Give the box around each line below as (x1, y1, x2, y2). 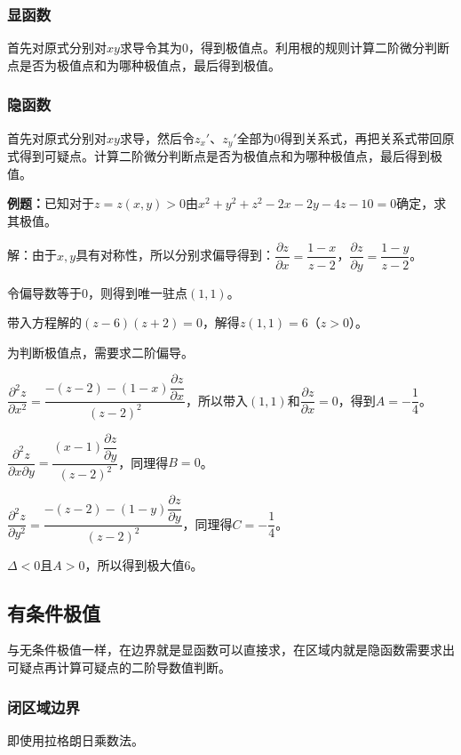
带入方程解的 (7, 313, 82, 332)
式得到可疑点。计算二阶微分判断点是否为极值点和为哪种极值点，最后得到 (7, 147, 430, 165)
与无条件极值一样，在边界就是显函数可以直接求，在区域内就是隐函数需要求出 (7, 640, 455, 659)
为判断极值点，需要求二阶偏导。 (7, 342, 194, 361)
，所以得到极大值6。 (84, 555, 203, 574)
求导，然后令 (119, 128, 195, 147)
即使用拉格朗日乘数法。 (7, 730, 144, 749)
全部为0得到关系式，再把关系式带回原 (236, 128, 455, 147)
